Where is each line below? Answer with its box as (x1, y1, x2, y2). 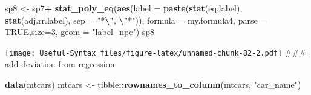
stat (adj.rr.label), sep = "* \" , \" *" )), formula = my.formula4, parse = (5, 13, 267, 26)
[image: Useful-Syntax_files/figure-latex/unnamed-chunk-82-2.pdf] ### (5, 45, 306, 58)
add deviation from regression (5, 57, 115, 70)
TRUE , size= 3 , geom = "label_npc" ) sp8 (5, 25, 155, 38)
